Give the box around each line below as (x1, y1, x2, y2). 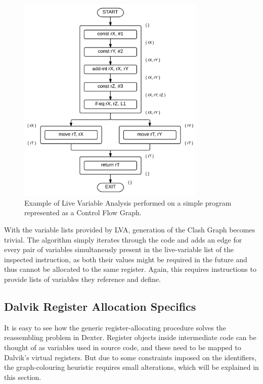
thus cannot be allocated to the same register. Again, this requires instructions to (4, 264, 256, 274)
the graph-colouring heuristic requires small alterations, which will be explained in (4, 362, 259, 372)
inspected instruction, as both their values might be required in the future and (4, 254, 247, 264)
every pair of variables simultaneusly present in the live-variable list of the (4, 244, 234, 255)
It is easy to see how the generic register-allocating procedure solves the (4, 322, 226, 332)
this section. (4, 371, 41, 382)
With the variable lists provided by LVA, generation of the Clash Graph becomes (4, 224, 255, 234)
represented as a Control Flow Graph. (24, 207, 142, 218)
